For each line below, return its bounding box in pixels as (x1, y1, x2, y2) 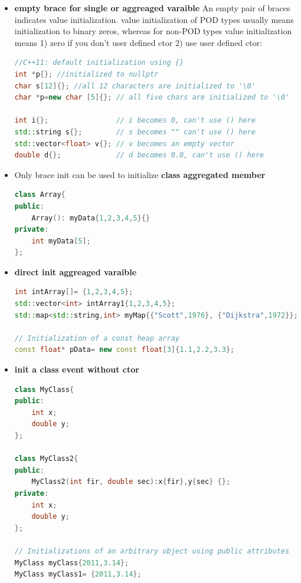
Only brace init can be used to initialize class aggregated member (14, 168, 266, 180)
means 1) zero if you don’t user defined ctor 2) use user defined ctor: (14, 36, 263, 48)
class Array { (14, 190, 66, 199)
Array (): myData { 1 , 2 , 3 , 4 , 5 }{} (31, 213, 150, 222)
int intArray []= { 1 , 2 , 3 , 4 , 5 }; (14, 288, 133, 297)
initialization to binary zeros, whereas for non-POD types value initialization (14, 25, 292, 37)
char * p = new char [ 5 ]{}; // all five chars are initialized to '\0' (14, 93, 290, 102)
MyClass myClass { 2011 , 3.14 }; (14, 558, 129, 567)
